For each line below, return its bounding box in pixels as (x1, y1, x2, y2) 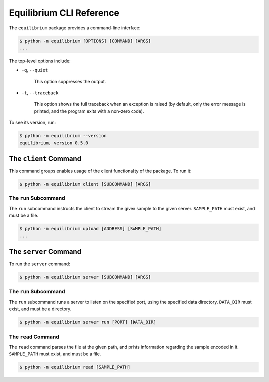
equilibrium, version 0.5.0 (19, 140, 88, 146)
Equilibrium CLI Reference (9, 7, 120, 18)
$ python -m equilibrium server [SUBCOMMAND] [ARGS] (19, 274, 151, 280)
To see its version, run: (9, 120, 56, 126)
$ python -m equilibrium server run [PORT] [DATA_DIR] (19, 319, 156, 325)
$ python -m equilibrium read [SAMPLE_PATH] (19, 364, 131, 370)
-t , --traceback (21, 90, 59, 96)
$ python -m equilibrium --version (19, 133, 107, 139)
